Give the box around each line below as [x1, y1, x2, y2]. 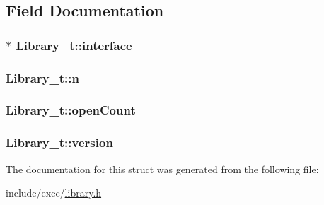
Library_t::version [6, 134, 113, 151]
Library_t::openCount [6, 101, 136, 119]
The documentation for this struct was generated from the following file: [6, 161, 319, 176]
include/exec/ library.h [6, 185, 102, 200]
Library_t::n [6, 69, 79, 86]
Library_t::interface [16, 36, 132, 54]
